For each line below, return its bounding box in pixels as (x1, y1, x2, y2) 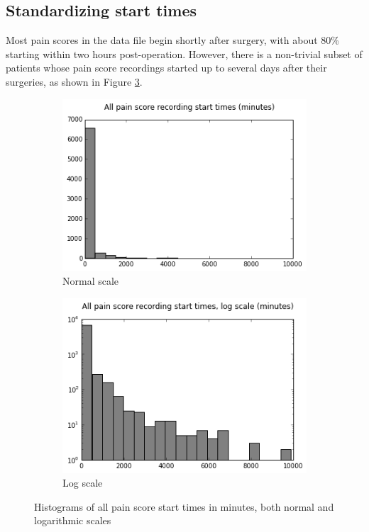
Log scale (62, 475, 103, 490)
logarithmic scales (34, 513, 111, 528)
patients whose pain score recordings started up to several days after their (6, 60, 327, 75)
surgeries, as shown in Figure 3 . (6, 74, 143, 89)
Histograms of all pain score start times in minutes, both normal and (34, 499, 334, 514)
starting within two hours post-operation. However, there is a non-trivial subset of (6, 46, 363, 61)
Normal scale (62, 273, 119, 288)
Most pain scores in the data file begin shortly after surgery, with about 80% (6, 33, 339, 47)
